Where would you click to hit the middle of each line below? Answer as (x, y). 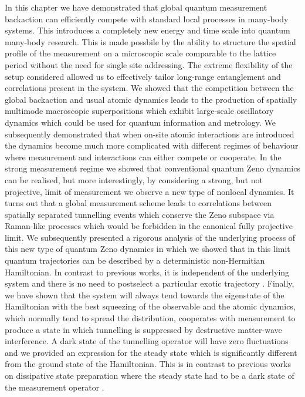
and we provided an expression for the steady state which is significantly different (151, 352)
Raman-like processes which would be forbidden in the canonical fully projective (149, 226)
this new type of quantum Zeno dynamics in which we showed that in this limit (148, 249)
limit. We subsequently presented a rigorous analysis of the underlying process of (150, 237)
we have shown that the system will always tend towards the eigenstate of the (145, 295)
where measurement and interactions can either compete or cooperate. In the (143, 157)
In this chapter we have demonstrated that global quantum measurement (136, 7)
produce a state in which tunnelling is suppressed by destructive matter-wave (143, 329)
